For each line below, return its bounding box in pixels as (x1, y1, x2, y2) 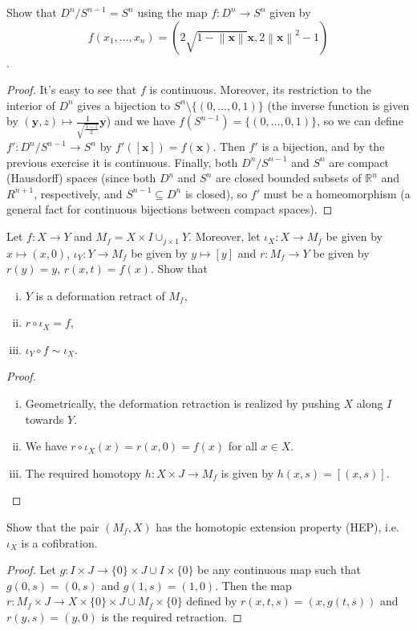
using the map (137, 4, 208, 20)
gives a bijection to (77, 96, 170, 113)
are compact (329, 153, 390, 170)
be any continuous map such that (197, 561, 362, 578)
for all (228, 438, 257, 454)
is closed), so (184, 185, 248, 202)
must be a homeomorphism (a (263, 185, 411, 202)
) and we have (106, 112, 176, 129)
